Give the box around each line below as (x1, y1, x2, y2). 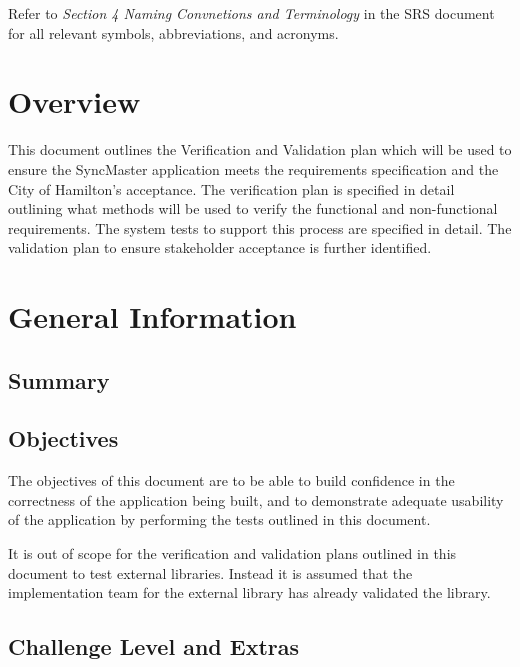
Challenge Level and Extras (8, 631, 300, 662)
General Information (8, 296, 297, 337)
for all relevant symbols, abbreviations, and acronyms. (8, 22, 339, 43)
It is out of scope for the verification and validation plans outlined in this (8, 543, 457, 564)
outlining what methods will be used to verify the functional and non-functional (8, 198, 498, 219)
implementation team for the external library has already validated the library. (8, 582, 491, 603)
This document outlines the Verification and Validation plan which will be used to (8, 139, 512, 160)
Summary (8, 364, 110, 395)
